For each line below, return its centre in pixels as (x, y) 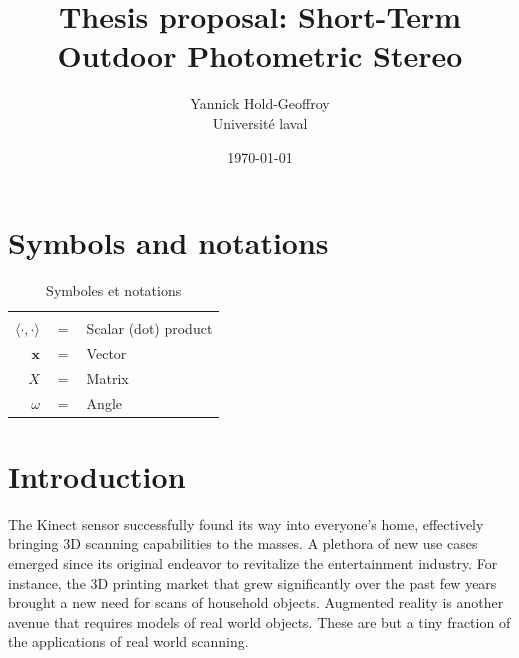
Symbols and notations (168, 242)
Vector (106, 352)
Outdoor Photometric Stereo (260, 55)
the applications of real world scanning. (128, 641)
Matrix (107, 377)
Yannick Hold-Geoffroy (260, 103)
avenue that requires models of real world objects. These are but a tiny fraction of (259, 621)
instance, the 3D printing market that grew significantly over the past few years (252, 582)
